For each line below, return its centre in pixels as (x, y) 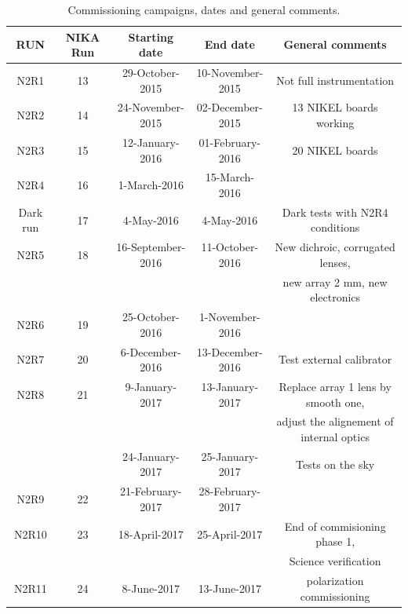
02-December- (229, 107)
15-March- (229, 177)
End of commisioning (335, 526)
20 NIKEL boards (335, 150)
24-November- (151, 107)
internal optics (335, 437)
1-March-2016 (151, 185)
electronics (335, 297)
